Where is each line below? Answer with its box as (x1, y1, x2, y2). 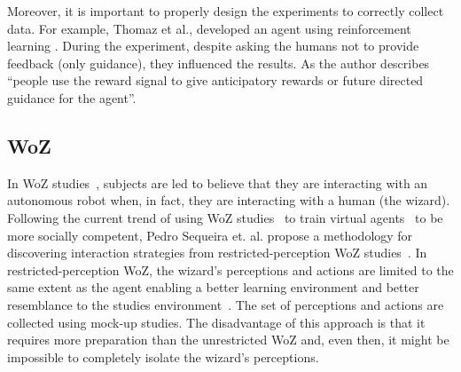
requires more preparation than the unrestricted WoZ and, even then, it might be (7, 330, 449, 349)
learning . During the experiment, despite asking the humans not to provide (7, 36, 419, 55)
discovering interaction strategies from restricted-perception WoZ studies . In (7, 243, 427, 262)
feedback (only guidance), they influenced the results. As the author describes (7, 53, 430, 72)
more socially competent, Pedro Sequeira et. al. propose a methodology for (7, 226, 413, 244)
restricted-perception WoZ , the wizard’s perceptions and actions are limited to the (7, 260, 454, 279)
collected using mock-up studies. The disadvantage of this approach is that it (7, 313, 426, 331)
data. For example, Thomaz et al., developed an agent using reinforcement (7, 19, 411, 37)
